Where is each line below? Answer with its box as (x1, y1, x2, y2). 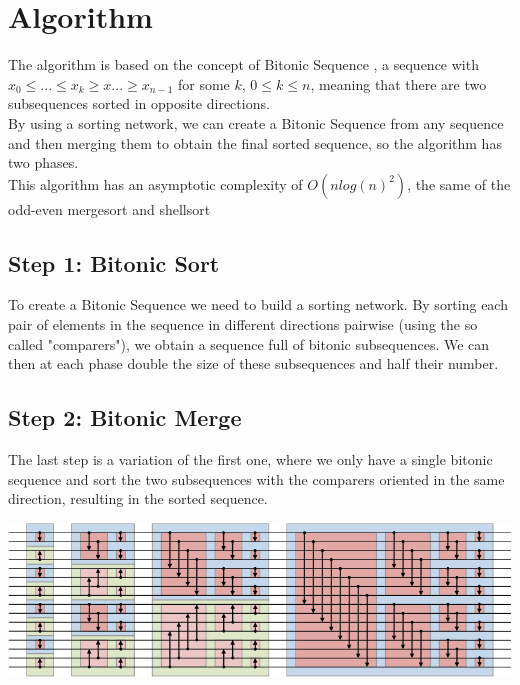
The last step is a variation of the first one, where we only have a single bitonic (8, 449, 493, 470)
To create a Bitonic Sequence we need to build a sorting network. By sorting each (8, 294, 508, 315)
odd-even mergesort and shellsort (8, 198, 211, 219)
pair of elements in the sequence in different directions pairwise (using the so (8, 314, 478, 335)
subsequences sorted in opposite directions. (8, 93, 270, 114)
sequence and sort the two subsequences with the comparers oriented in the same (8, 468, 505, 489)
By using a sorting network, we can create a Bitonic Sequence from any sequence (8, 112, 504, 133)
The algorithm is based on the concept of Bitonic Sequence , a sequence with (8, 54, 479, 75)
